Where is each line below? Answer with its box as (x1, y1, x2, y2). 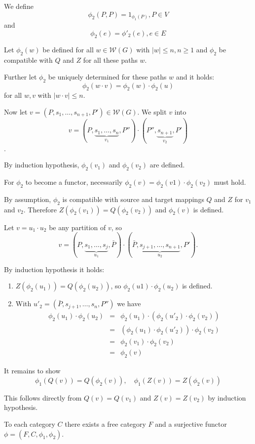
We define (4, 1, 34, 11)
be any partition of (49, 222, 106, 232)
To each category (4, 418, 55, 429)
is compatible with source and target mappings (62, 194, 204, 204)
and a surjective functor (155, 418, 227, 429)
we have (117, 298, 141, 309)
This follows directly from (4, 392, 82, 403)
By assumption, (4, 194, 51, 204)
